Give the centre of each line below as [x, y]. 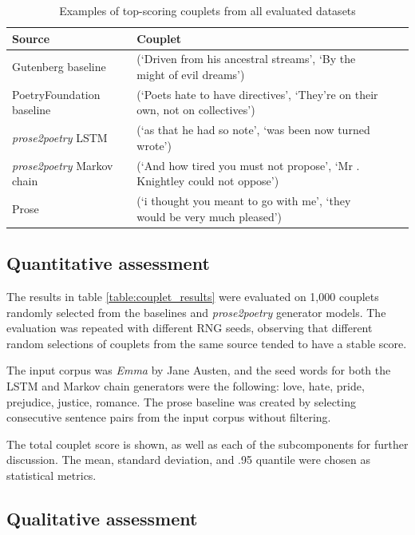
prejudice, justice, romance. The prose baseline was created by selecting [181, 401]
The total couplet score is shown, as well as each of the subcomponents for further [207, 444]
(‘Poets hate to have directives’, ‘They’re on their [257, 94]
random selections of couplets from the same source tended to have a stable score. [207, 343]
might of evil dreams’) [191, 75]
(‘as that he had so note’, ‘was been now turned [253, 130]
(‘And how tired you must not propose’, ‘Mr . [248, 165]
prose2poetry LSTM [60, 138]
